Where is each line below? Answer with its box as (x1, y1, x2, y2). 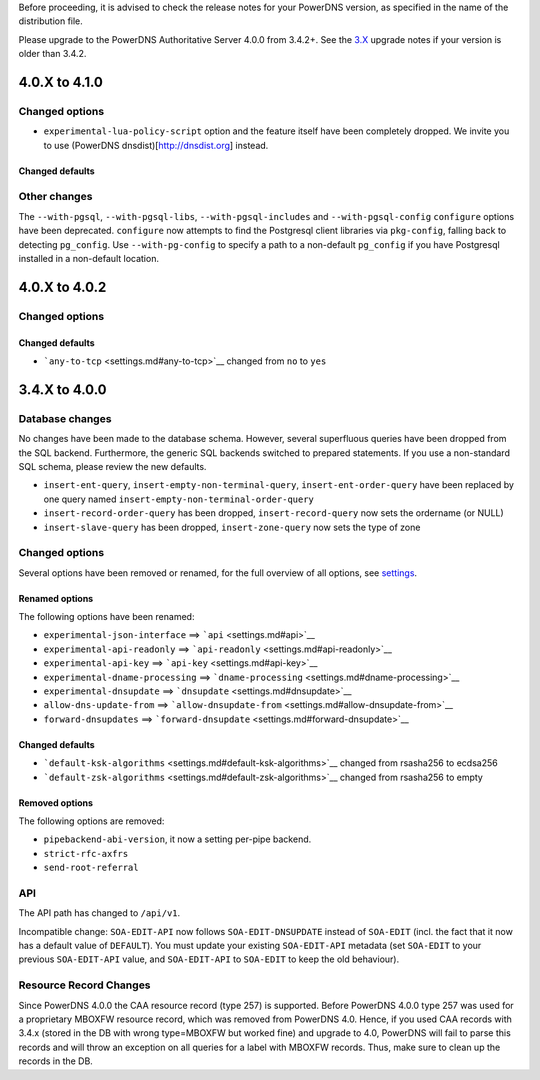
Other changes (18, 190, 93, 204)
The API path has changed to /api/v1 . (18, 907, 181, 919)
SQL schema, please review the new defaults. (18, 460, 207, 472)
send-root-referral (43, 862, 139, 874)
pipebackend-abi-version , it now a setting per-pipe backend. (43, 833, 312, 845)
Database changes (18, 411, 112, 425)
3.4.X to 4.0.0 (18, 381, 107, 398)
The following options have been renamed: (18, 611, 195, 623)
